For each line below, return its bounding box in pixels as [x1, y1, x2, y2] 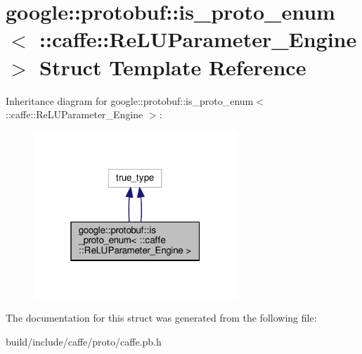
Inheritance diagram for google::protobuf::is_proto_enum [6, 93, 254, 108]
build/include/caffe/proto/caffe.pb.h [6, 334, 162, 348]
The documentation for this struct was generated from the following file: [6, 310, 317, 325]
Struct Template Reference [39, 52, 306, 81]
